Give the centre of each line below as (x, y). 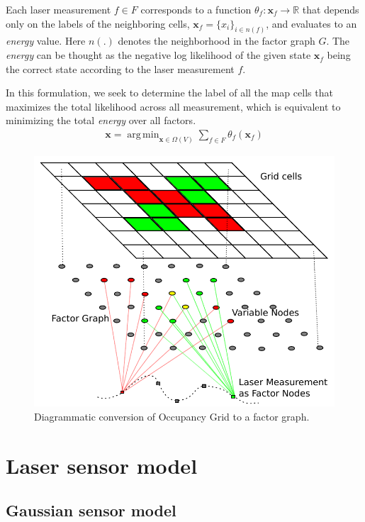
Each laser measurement (58, 9)
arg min (143, 135)
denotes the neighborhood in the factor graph (217, 41)
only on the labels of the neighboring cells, (98, 23)
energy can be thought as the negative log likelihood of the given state (158, 55)
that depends (331, 9)
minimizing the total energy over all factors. (101, 120)
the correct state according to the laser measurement (120, 68)
